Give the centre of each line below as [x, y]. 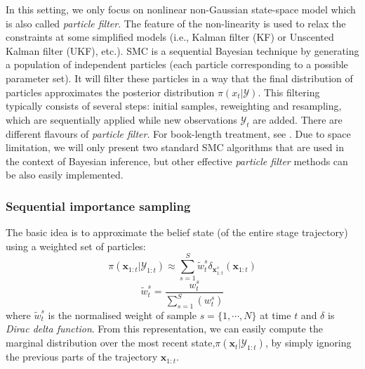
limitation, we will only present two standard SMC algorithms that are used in [175, 147]
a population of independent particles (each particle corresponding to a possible [177, 64]
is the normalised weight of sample [122, 315]
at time [276, 315]
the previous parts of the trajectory [82, 357]
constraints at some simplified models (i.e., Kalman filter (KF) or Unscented [170, 37]
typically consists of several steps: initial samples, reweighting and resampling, [174, 106]
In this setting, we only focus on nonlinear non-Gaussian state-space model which [181, 9]
